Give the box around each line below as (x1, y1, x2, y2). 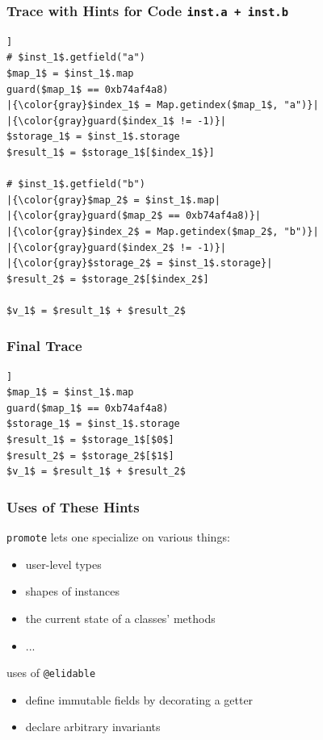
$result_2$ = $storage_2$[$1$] (6, 449, 174, 462)
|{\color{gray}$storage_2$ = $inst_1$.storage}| (6, 257, 273, 270)
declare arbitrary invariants (25, 718, 161, 735)
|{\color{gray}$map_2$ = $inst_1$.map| (6, 194, 220, 206)
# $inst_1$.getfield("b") (6, 178, 145, 190)
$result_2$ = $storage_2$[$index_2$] (6, 273, 209, 285)
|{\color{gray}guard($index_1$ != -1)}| (6, 115, 227, 127)
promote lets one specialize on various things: (6, 529, 230, 546)
